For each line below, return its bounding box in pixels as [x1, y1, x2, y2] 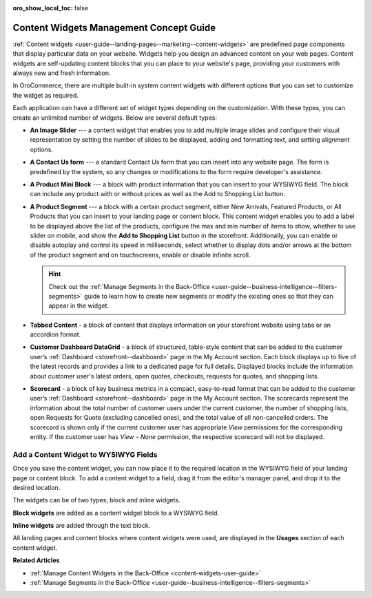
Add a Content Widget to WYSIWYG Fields [12, 449, 158, 459]
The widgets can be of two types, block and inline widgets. [12, 496, 180, 504]
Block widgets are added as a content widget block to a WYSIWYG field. [12, 509, 220, 517]
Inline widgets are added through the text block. [12, 522, 151, 530]
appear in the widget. [48, 301, 110, 310]
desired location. [12, 483, 61, 491]
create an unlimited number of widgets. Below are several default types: [12, 114, 217, 122]
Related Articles [12, 556, 60, 564]
